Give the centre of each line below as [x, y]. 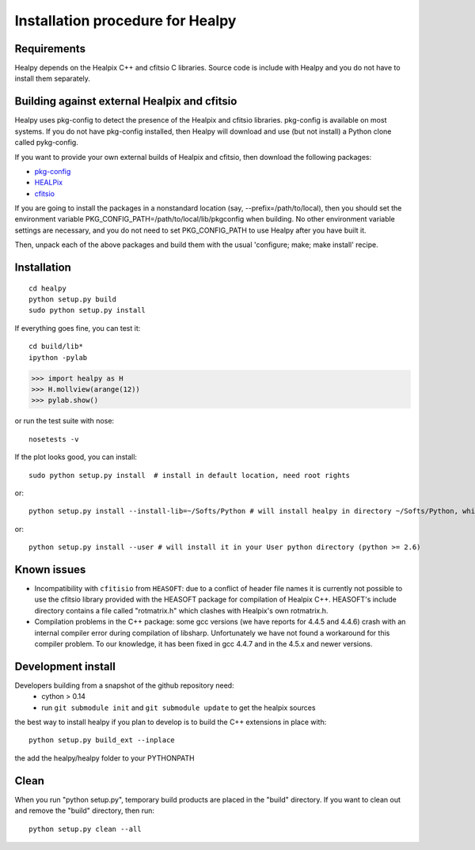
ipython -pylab [58, 357]
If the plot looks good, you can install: [76, 457]
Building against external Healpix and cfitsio [126, 102]
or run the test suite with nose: [65, 421]
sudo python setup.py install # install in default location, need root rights [190, 475]
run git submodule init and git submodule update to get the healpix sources [179, 708]
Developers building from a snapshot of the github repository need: [124, 685]
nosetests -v [54, 439]
